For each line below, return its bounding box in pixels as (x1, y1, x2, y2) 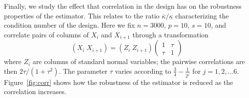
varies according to (115, 65, 171, 76)
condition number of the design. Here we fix (4, 20, 135, 30)
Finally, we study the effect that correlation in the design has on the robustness (4, 1, 242, 11)
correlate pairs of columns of (4, 29, 89, 39)
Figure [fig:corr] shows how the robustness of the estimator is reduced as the (4, 77, 233, 87)
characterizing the (175, 10, 229, 20)
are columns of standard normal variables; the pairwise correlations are (32, 56, 245, 66)
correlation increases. (4, 86, 66, 97)
